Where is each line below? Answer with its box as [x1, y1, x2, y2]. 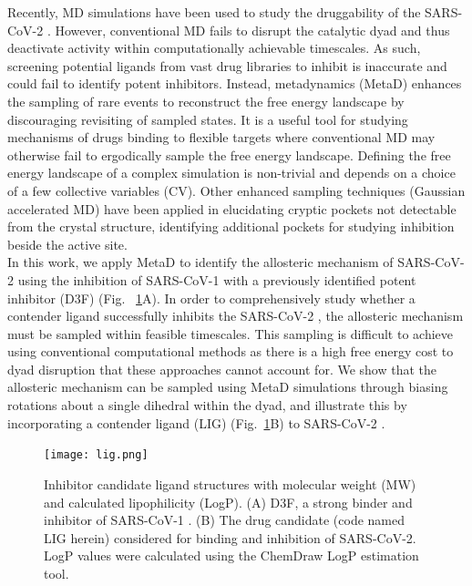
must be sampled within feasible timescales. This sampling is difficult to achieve [7, 324, 454, 343]
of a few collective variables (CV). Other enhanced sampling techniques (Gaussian [7, 180, 466, 200]
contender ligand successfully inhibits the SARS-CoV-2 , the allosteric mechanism [7, 306, 464, 325]
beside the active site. [7, 234, 128, 253]
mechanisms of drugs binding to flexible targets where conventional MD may [7, 128, 436, 147]
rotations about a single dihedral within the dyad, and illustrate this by [7, 396, 407, 415]
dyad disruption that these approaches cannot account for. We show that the [7, 359, 437, 378]
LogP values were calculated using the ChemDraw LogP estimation [44, 546, 419, 565]
